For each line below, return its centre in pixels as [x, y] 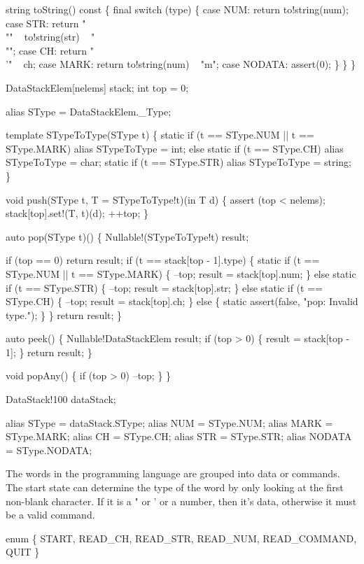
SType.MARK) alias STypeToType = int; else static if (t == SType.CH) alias [175, 148]
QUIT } [23, 552]
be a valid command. [50, 515]
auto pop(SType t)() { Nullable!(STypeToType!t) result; [127, 236]
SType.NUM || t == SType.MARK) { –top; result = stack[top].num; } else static [181, 273]
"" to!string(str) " [50, 37]
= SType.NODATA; [49, 450]
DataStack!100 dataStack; [61, 399]
